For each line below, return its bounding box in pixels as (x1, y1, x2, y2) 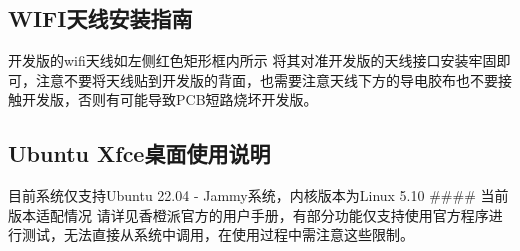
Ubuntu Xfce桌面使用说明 (8, 138, 271, 169)
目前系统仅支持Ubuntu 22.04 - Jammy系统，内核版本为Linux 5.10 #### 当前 (8, 185, 509, 206)
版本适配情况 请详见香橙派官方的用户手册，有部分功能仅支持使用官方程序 (8, 204, 489, 225)
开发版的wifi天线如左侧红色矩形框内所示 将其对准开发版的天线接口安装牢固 (8, 50, 497, 71)
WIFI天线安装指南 (8, 3, 193, 34)
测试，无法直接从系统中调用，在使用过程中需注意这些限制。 (21, 224, 414, 245)
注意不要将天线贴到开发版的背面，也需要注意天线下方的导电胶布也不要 (35, 69, 498, 90)
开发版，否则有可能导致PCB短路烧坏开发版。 (21, 89, 318, 110)
